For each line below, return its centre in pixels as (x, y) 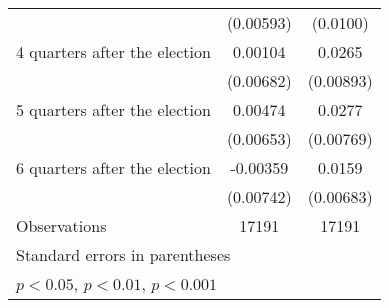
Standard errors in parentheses (123, 254)
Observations (61, 225)
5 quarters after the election (113, 109)
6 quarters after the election (113, 167)
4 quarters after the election (113, 51)
